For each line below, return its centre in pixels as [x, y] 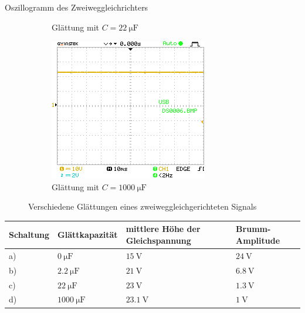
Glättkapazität [88, 235]
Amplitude [258, 240]
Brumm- [253, 229]
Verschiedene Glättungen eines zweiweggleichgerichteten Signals [143, 206]
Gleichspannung [158, 240]
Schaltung [29, 235]
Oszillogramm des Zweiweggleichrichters [77, 7]
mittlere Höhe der [163, 229]
